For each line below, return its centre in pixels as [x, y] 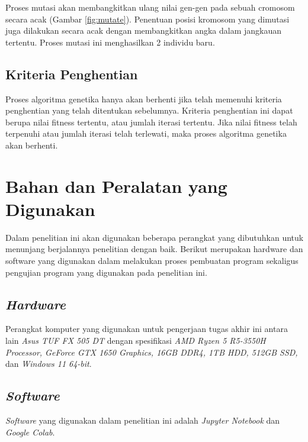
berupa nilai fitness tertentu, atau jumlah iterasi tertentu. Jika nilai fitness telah [151, 122]
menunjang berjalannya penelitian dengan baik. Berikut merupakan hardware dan [154, 249]
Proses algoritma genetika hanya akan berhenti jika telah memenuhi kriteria [144, 99]
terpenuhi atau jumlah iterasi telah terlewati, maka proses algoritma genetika [146, 133]
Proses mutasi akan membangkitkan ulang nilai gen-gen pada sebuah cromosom [150, 7]
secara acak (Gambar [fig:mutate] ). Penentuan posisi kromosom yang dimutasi [147, 19]
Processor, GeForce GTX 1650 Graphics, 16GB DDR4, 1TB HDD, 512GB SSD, [152, 352]
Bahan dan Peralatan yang [116, 185]
